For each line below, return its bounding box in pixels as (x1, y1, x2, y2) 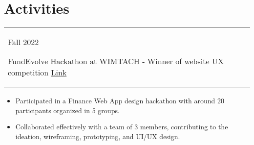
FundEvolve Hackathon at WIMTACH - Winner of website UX (8, 55, 224, 67)
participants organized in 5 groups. (15, 105, 120, 115)
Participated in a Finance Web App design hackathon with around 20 (15, 96, 225, 106)
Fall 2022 (8, 36, 39, 48)
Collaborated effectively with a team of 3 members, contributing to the (15, 121, 228, 132)
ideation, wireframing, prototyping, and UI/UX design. (15, 131, 180, 141)
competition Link (8, 67, 67, 78)
